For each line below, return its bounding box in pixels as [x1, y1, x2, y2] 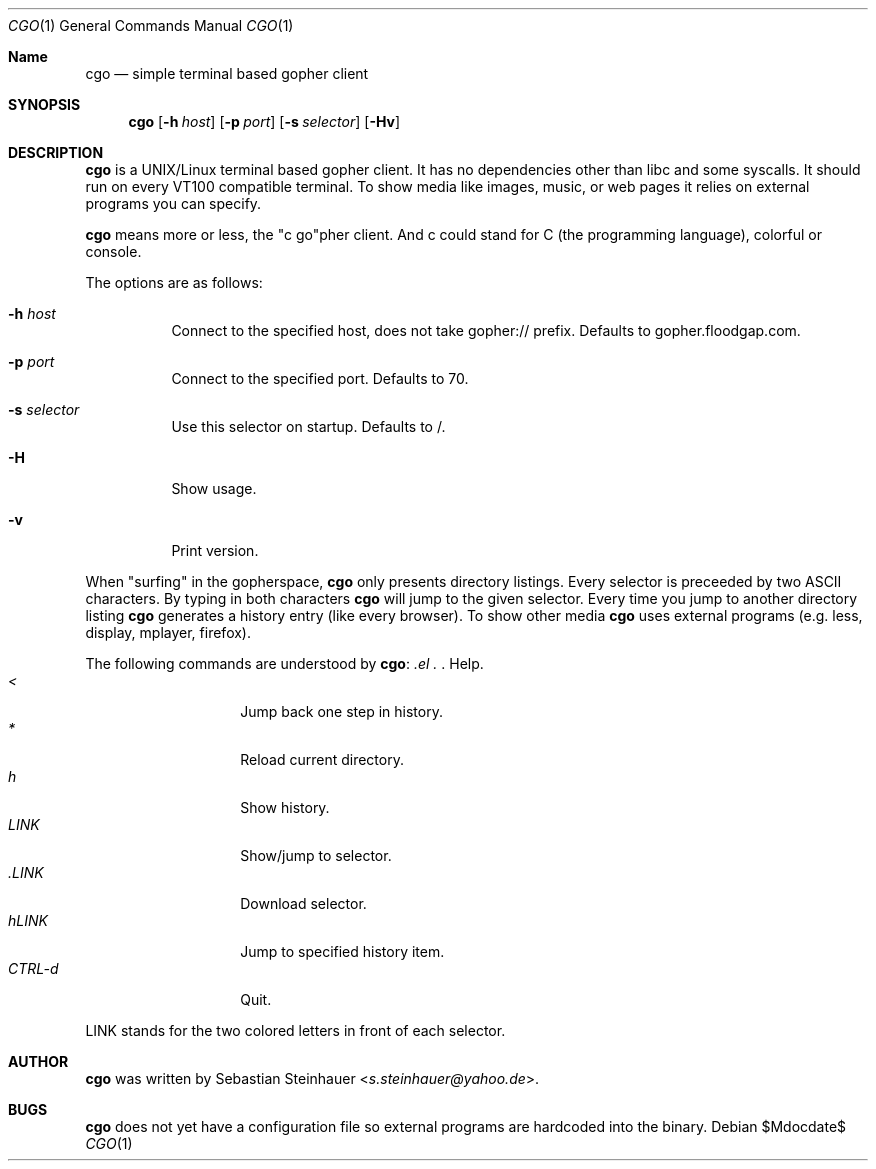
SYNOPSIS [8, 96, 81, 113]
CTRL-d [8, 960, 59, 977]
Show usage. [171, 480, 257, 497]
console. [85, 243, 142, 260]
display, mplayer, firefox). [85, 624, 251, 641]
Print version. [171, 542, 259, 559]
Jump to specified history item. [240, 943, 445, 960]
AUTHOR [8, 1053, 69, 1070]
